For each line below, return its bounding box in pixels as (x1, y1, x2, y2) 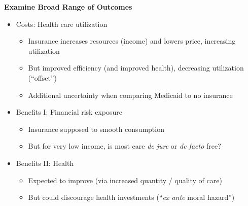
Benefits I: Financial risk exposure (16, 107, 122, 117)
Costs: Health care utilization (16, 18, 108, 29)
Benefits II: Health (16, 157, 74, 168)
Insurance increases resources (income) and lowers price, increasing (28, 36, 236, 46)
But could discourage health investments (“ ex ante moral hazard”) (28, 192, 235, 202)
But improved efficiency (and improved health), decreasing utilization (28, 62, 244, 73)
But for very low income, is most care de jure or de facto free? (28, 141, 221, 151)
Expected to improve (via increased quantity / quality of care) (28, 175, 222, 185)
